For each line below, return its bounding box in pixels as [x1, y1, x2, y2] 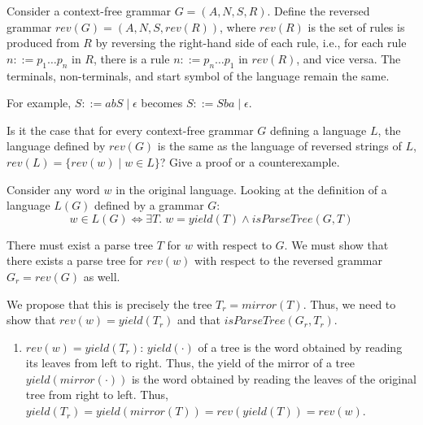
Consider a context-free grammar [7, 2, 172, 19]
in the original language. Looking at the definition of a [116, 180, 387, 197]
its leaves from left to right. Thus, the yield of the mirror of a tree [25, 354, 355, 371]
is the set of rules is [307, 18, 405, 35]
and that [177, 311, 220, 328]
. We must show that [284, 236, 389, 253]
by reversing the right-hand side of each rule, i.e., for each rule [95, 34, 407, 51]
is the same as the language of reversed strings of [157, 137, 402, 154]
